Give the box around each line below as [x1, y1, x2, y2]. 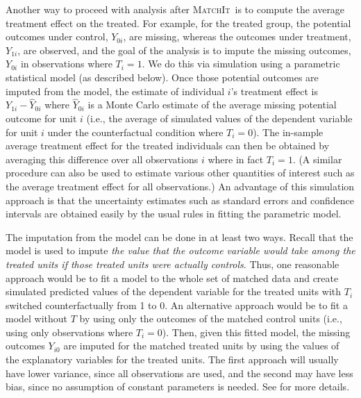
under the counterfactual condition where [47, 124, 224, 139]
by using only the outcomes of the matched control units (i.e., [79, 311, 342, 326]
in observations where [20, 56, 112, 71]
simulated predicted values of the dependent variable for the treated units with [6, 284, 342, 299]
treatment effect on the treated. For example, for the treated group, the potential [6, 15, 351, 30]
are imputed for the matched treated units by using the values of [63, 338, 339, 353]
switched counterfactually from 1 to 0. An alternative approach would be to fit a [6, 297, 348, 312]
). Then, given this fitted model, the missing [162, 324, 351, 339]
